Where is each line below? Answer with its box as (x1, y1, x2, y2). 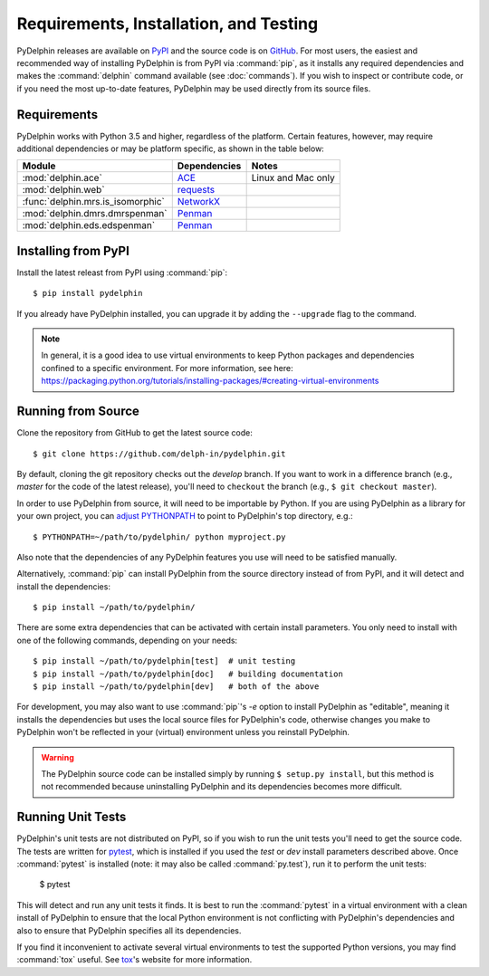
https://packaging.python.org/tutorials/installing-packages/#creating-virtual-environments (41, 376, 379, 387)
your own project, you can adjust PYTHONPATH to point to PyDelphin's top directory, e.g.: (16, 511, 353, 521)
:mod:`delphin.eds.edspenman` (22, 219, 156, 232)
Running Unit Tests (16, 809, 127, 825)
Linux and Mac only (251, 172, 335, 185)
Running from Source (16, 404, 140, 419)
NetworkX (177, 196, 221, 208)
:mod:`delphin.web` (22, 184, 105, 196)
